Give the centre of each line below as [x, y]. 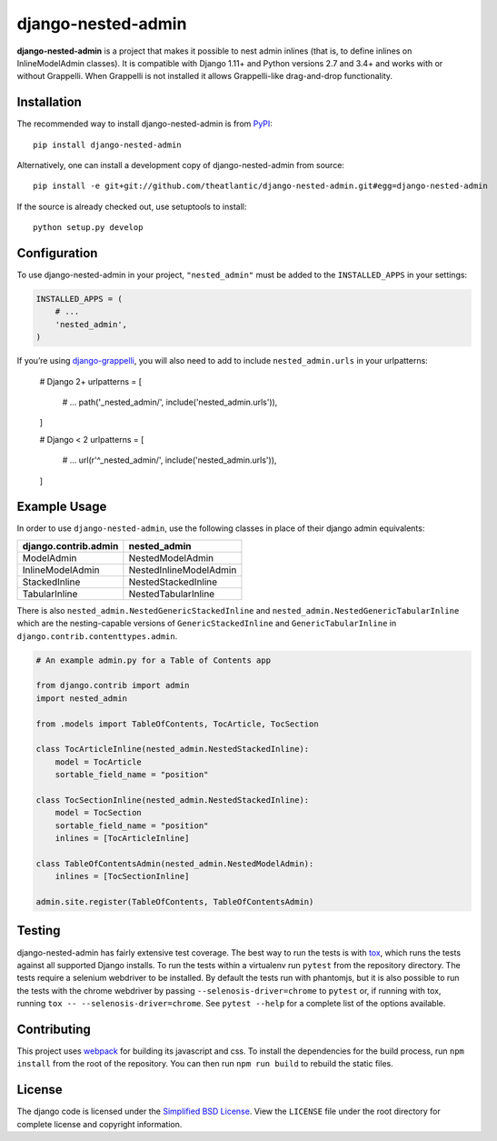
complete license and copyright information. [99, 1124]
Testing [39, 931]
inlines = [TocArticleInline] [122, 838]
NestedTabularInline [172, 594]
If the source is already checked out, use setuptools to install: [132, 206]
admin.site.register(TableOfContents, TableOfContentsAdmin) [175, 902]
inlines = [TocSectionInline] [122, 876]
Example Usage [62, 507]
